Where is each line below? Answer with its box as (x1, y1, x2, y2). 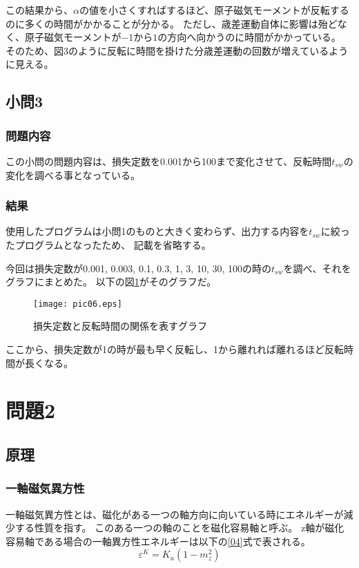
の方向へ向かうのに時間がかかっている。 (157, 30, 341, 44)
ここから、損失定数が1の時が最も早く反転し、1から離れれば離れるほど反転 (6, 342, 344, 356)
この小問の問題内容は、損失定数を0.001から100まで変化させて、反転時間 (6, 153, 332, 168)
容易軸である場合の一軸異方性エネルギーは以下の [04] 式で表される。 (6, 533, 311, 548)
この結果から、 (6, 3, 73, 17)
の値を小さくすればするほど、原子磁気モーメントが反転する (79, 3, 349, 17)
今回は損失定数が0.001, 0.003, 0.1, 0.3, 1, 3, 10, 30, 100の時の (6, 261, 271, 275)
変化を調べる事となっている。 (6, 167, 140, 182)
